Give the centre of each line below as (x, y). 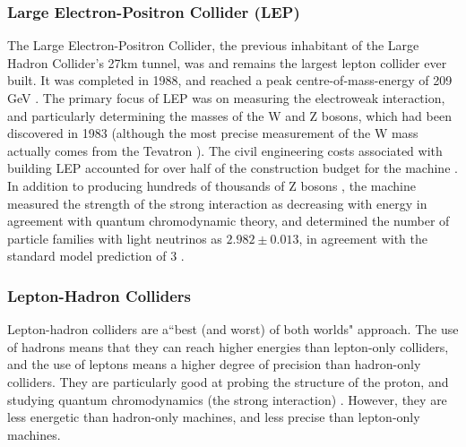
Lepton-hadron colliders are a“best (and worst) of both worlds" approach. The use (233, 329)
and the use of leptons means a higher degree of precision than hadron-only (214, 364)
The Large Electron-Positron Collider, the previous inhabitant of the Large (213, 45)
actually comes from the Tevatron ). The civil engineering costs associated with (225, 150)
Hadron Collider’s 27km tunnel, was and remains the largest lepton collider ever (227, 62)
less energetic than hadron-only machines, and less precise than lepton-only (214, 417)
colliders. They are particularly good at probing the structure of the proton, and (228, 381)
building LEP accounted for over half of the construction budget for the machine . (233, 168)
